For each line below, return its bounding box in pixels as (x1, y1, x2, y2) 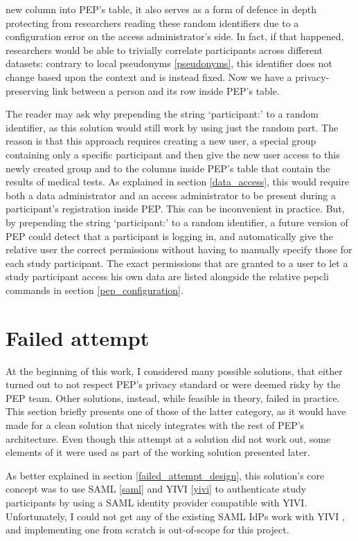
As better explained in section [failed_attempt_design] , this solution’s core (6, 468, 325, 482)
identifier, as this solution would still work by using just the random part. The (6, 120, 339, 134)
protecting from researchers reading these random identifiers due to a (6, 15, 299, 30)
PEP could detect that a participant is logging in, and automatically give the (6, 228, 333, 243)
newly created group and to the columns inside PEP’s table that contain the (6, 161, 330, 175)
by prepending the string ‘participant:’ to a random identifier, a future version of (6, 214, 348, 229)
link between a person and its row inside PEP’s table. (52, 83, 280, 98)
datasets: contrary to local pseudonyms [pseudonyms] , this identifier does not (6, 56, 332, 71)
